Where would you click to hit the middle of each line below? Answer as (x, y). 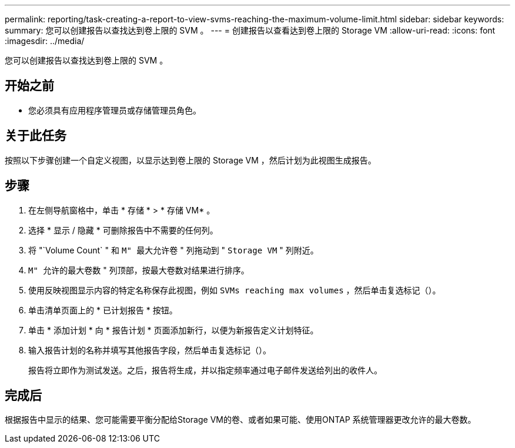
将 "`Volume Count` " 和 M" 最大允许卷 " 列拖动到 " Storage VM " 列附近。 (173, 250)
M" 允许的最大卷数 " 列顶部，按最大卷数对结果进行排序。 (139, 270)
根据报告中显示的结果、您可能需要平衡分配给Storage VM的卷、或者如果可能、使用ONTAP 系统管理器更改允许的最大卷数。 (240, 420)
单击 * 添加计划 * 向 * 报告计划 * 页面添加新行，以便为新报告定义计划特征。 (173, 330)
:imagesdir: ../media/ (45, 41)
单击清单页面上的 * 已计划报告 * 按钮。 (103, 310)
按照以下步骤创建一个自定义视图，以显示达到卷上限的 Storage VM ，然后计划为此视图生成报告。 (190, 160)
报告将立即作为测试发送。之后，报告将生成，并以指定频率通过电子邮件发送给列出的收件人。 (205, 370)
